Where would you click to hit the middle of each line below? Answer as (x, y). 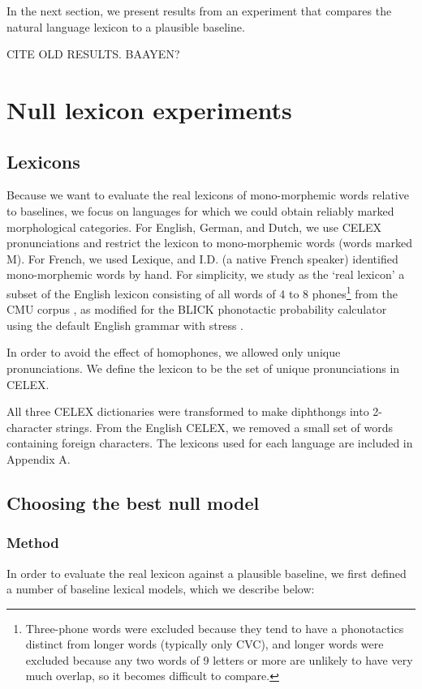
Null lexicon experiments (149, 109)
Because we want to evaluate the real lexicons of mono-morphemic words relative (208, 195)
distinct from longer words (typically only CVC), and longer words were (205, 644)
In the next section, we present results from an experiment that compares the (199, 11)
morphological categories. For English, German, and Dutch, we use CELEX (194, 227)
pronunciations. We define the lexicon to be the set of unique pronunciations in (203, 368)
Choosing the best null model (133, 502)
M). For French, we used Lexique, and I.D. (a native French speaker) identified (202, 258)
